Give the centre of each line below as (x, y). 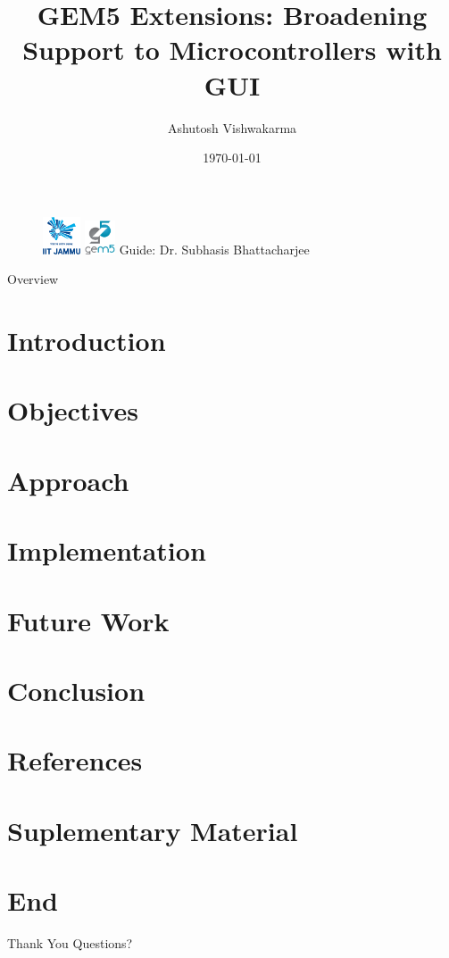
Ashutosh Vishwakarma (232, 127)
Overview (33, 279)
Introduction (87, 341)
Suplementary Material (153, 830)
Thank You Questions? (70, 942)
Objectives (73, 410)
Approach (68, 480)
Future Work (88, 620)
